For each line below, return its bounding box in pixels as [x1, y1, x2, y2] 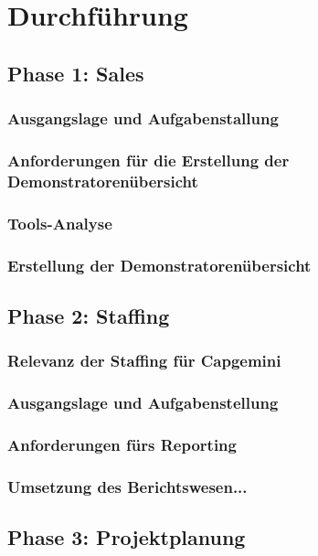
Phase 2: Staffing [7, 301, 170, 329]
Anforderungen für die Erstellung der [7, 148, 290, 171]
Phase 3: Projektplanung [7, 523, 246, 551]
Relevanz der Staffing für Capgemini [7, 349, 281, 372]
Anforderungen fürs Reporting [7, 433, 237, 455]
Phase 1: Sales [7, 59, 144, 87]
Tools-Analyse [7, 211, 112, 234]
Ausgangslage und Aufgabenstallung [7, 107, 279, 130]
